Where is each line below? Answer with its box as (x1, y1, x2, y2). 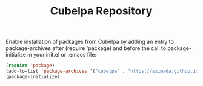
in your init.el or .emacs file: (27, 51, 96, 58)
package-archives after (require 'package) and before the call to (5, 45, 167, 52)
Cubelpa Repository (50, 4, 153, 18)
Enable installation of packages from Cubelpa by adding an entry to (5, 38, 174, 46)
